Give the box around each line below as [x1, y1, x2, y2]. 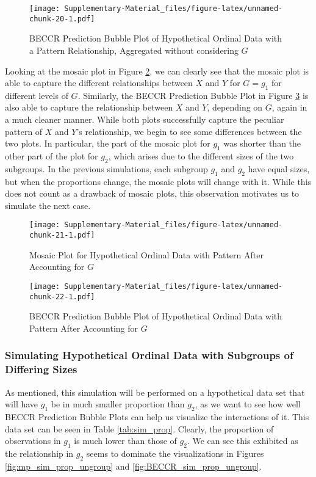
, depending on [207, 101, 263, 114]
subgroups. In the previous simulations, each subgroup [5, 162, 208, 175]
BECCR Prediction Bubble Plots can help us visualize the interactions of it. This [5, 410, 309, 423]
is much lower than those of [74, 434, 177, 447]
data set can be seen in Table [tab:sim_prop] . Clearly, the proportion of [5, 422, 274, 435]
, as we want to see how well [195, 398, 301, 410]
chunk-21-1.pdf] [29, 231, 95, 240]
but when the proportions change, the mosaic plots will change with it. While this [5, 175, 312, 188]
